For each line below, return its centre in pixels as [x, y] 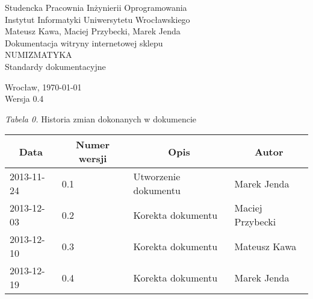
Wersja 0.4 [24, 99]
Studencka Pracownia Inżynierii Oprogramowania [96, 7]
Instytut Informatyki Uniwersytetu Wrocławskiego [98, 19]
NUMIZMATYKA [39, 55]
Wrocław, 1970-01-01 [43, 87]
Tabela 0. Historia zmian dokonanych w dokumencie [101, 118]
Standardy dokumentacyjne [55, 66]
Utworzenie [157, 177]
